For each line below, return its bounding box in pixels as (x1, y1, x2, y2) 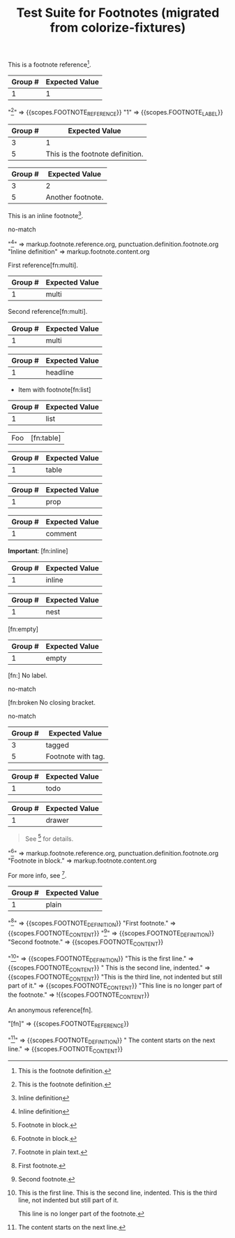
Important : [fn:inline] (8, 547, 68, 555)
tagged (45, 740, 69, 749)
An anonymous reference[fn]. (8, 1005, 93, 1014)
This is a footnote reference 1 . (8, 59, 91, 69)
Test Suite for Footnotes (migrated (16, 5, 220, 21)
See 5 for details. (24, 833, 74, 843)
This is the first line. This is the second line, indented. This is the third (17, 1188, 218, 1197)
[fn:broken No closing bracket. (8, 698, 96, 707)
